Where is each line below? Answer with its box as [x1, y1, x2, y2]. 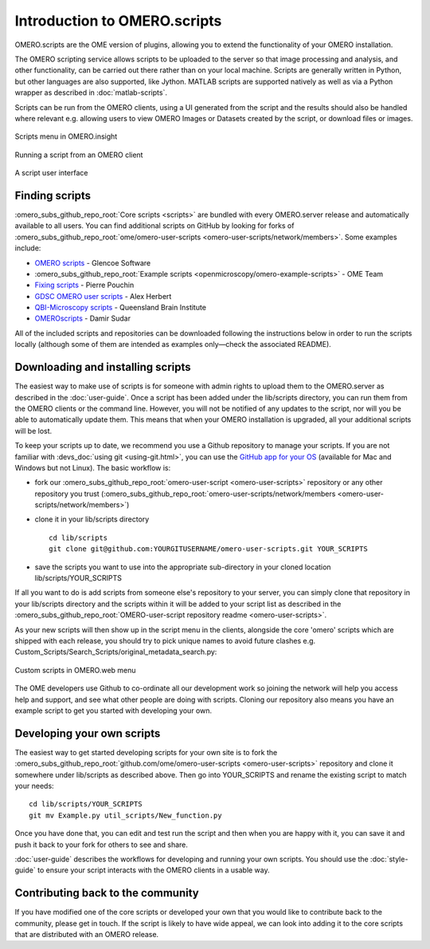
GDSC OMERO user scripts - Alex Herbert [34, 291, 172, 301]
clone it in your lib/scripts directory [34, 514, 150, 524]
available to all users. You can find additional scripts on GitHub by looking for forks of [14, 221, 295, 230]
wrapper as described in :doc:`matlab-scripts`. [14, 88, 167, 97]
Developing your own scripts [14, 727, 161, 740]
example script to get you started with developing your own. [14, 706, 213, 715]
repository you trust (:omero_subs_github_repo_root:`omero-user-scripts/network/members [34, 489, 336, 498]
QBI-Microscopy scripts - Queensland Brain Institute [34, 303, 207, 313]
